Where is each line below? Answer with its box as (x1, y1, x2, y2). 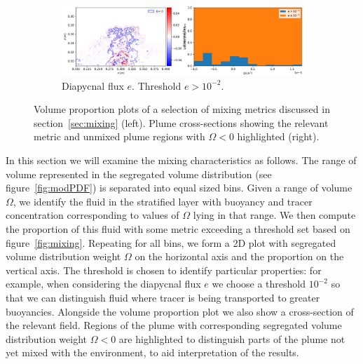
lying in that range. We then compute (193, 208, 356, 222)
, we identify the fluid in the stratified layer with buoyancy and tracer (13, 194, 313, 208)
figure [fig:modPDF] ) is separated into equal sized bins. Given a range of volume (6, 180, 352, 195)
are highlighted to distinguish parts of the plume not (118, 331, 345, 346)
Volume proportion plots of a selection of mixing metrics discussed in (34, 102, 330, 116)
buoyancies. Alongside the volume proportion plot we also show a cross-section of (6, 304, 354, 318)
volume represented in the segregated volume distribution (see (6, 166, 272, 181)
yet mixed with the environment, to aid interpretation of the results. (6, 345, 299, 360)
